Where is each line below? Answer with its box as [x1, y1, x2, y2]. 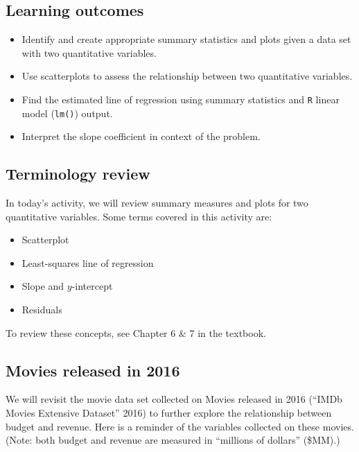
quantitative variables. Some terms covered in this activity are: [6, 209, 272, 223]
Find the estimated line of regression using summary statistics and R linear [21, 92, 340, 106]
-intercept [71, 279, 113, 293]
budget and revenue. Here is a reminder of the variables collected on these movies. [6, 419, 354, 433]
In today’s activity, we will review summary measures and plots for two [6, 195, 308, 210]
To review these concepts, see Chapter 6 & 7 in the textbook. [6, 325, 266, 340]
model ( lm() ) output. [21, 105, 113, 120]
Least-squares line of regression [21, 255, 154, 270]
